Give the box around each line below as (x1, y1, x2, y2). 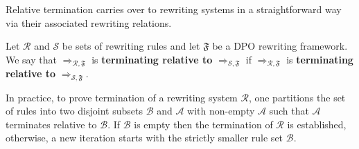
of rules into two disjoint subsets (6, 103, 143, 118)
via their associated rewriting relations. (6, 15, 172, 30)
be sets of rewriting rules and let (62, 39, 200, 53)
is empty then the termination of (134, 117, 273, 131)
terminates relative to (6, 117, 97, 131)
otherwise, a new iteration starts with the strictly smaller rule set (6, 130, 283, 145)
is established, (287, 117, 347, 131)
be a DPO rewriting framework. (212, 39, 348, 53)
